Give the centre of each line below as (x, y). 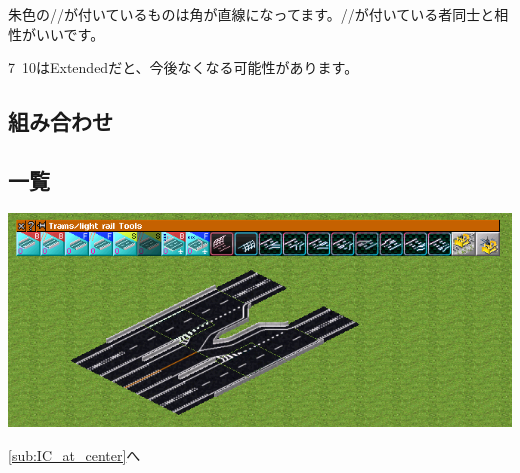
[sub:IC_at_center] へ (74, 454)
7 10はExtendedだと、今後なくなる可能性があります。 (183, 67)
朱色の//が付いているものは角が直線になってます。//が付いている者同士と (251, 14)
